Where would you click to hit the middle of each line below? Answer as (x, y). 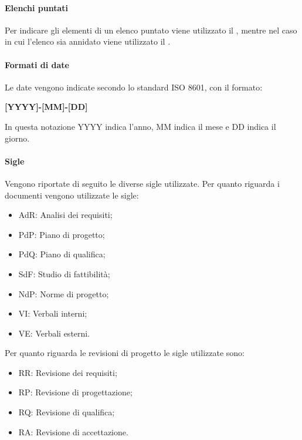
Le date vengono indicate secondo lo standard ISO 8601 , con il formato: (134, 87)
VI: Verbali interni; (53, 313)
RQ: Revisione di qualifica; (67, 412)
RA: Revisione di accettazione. (73, 431)
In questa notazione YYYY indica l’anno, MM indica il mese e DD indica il (140, 126)
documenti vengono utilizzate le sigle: (72, 195)
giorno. (17, 138)
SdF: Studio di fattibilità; (64, 273)
